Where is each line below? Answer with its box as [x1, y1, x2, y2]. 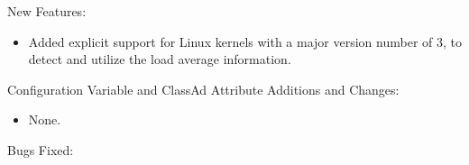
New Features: [7, 2, 87, 20]
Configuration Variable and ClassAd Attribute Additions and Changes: [7, 79, 400, 98]
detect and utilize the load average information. [28, 50, 291, 69]
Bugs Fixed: [7, 140, 74, 159]
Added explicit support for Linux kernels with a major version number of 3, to [28, 32, 462, 50]
